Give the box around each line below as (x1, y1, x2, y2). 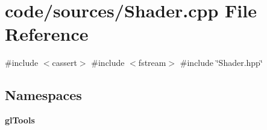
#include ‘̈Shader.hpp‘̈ (180, 56, 263, 69)
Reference (5, 22, 89, 46)
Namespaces (5, 86, 82, 104)
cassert (52, 56, 77, 69)
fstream (138, 56, 166, 69)
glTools (5, 114, 35, 126)
